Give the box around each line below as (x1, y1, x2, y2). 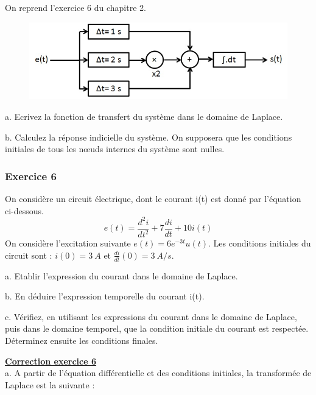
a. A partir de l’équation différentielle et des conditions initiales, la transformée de (5, 366, 312, 379)
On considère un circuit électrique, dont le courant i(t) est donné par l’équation (5, 192, 301, 205)
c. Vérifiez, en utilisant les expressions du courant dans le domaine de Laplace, (5, 310, 297, 323)
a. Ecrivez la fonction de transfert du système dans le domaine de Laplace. (5, 110, 283, 123)
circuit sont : (5, 248, 52, 261)
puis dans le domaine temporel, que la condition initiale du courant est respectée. (5, 322, 309, 335)
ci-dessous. (5, 204, 44, 217)
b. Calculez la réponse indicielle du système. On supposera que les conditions (5, 130, 292, 143)
